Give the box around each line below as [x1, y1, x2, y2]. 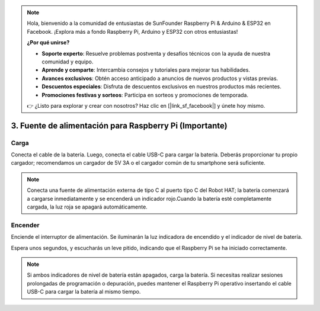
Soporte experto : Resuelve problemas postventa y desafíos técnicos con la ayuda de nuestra [41, 50, 271, 57]
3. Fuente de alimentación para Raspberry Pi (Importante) [11, 120, 228, 130]
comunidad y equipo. [41, 58, 94, 65]
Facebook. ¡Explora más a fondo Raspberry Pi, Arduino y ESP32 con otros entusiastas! [27, 28, 238, 35]
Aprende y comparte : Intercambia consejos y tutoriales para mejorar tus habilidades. [41, 66, 250, 73]
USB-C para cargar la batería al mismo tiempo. [27, 288, 141, 296]
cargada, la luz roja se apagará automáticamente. [27, 203, 148, 210]
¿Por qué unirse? [27, 39, 70, 46]
